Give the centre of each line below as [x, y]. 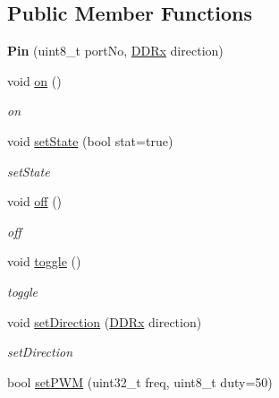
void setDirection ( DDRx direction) [105, 321]
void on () [34, 80]
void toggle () [44, 261]
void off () [35, 201]
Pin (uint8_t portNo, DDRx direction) [115, 51]
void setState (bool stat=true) [90, 140]
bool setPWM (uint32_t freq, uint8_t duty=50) [140, 381]
